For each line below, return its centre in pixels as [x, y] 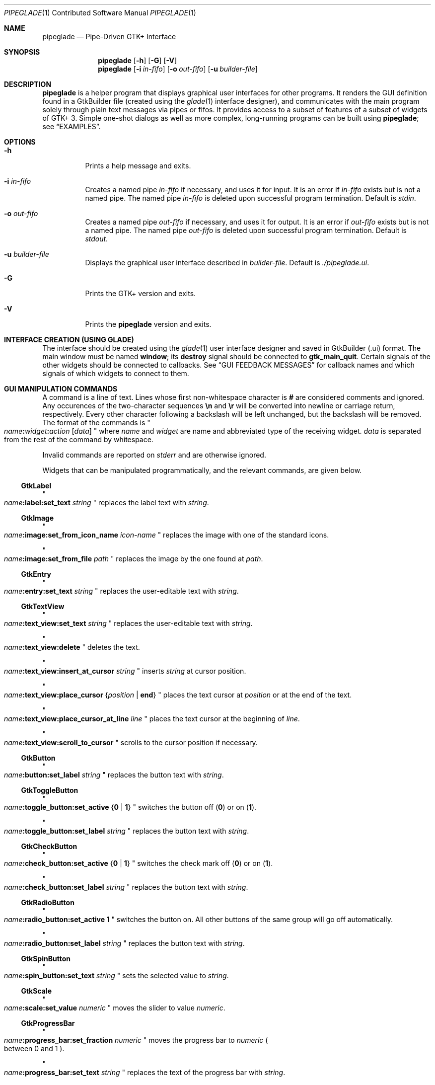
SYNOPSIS [22, 52]
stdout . [97, 239]
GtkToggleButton [50, 790]
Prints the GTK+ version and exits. [141, 293]
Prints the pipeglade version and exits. [148, 324]
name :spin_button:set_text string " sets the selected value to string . [116, 975]
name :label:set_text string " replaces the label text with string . [107, 503]
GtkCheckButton [49, 846]
